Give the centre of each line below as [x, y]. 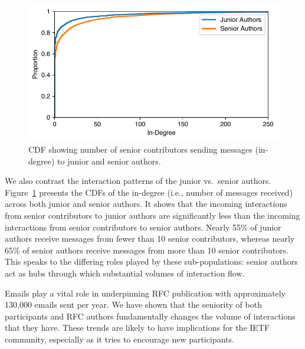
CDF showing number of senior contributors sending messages [140, 149]
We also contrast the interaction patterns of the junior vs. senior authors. [138, 181]
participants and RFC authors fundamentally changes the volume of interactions [150, 316]
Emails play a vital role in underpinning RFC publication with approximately [145, 293]
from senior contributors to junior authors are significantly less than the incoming [152, 215]
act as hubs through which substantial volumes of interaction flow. [125, 273]
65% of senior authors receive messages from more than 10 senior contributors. [147, 250]
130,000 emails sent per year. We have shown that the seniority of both [133, 304]
